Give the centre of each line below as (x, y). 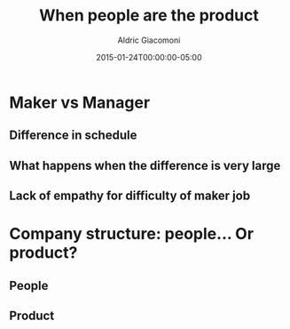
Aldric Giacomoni (149, 40)
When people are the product (149, 16)
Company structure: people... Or (132, 234)
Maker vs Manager (80, 102)
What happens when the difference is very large (145, 165)
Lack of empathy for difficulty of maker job (130, 196)
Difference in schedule (73, 136)
